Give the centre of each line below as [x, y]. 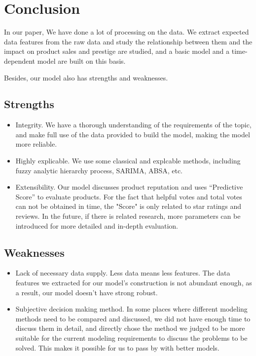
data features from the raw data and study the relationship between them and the [128, 41]
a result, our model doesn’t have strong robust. [87, 292]
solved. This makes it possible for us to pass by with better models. [117, 347]
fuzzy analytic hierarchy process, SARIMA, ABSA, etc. [99, 170]
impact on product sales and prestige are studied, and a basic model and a [117, 51]
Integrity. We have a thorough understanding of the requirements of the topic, [133, 125]
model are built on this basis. [81, 60]
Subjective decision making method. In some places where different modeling [131, 309]
